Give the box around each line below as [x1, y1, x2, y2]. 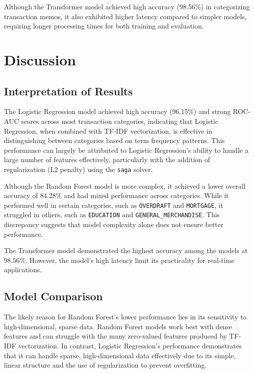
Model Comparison [4, 288, 103, 304]
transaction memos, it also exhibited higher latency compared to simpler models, [4, 11, 247, 21]
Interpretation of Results [4, 83, 133, 98]
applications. [4, 264, 42, 275]
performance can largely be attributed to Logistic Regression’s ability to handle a [4, 144, 249, 155]
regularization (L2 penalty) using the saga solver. [4, 164, 153, 174]
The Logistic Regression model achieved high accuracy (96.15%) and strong [4, 106, 231, 116]
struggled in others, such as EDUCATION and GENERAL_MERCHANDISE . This [4, 209, 220, 220]
